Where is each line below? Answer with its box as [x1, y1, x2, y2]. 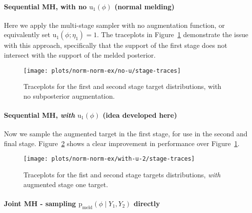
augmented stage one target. [23, 179, 108, 189]
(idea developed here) [103, 110, 177, 120]
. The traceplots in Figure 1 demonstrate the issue [97, 29, 249, 40]
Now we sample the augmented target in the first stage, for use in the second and [4, 128, 248, 139]
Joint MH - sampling [4, 198, 76, 208]
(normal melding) [114, 1, 175, 11]
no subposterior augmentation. [23, 90, 115, 101]
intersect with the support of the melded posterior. [4, 49, 156, 60]
